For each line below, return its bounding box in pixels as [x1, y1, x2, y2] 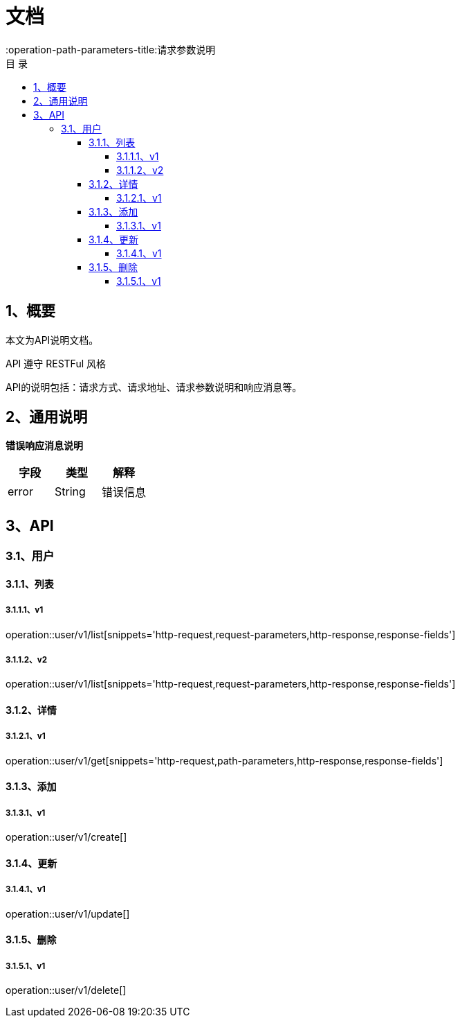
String [55, 484, 86, 499]
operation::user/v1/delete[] [6, 984, 127, 997]
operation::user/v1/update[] [6, 907, 130, 920]
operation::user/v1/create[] [6, 831, 127, 843]
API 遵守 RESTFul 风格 [6, 357, 107, 369]
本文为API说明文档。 [6, 333, 99, 346]
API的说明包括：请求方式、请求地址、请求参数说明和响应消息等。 [6, 381, 302, 393]
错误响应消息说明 [6, 439, 83, 452]
